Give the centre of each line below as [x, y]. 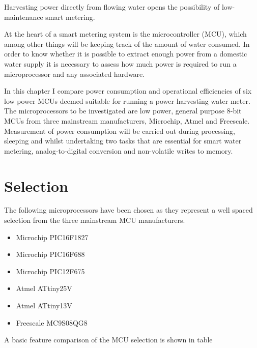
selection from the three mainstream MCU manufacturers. [95, 220]
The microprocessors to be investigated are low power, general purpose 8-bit [123, 111]
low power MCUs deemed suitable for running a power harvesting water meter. [127, 100]
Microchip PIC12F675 [50, 271]
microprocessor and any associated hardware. [75, 74]
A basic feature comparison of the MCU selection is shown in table [108, 340]
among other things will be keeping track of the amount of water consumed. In [127, 43]
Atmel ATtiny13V [44, 305]
